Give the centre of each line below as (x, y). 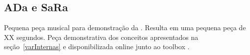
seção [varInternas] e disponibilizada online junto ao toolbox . (97, 46)
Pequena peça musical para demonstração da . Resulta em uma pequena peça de (125, 27)
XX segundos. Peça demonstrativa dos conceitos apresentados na (101, 37)
